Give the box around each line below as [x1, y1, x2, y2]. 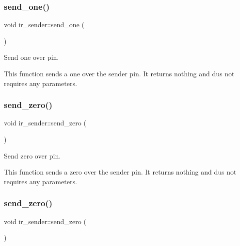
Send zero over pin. [4, 150, 61, 160]
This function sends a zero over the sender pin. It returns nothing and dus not [4, 167, 237, 177]
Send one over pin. [4, 52, 59, 62]
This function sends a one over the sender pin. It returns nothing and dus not [4, 69, 235, 78]
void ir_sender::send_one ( [4, 19, 84, 30]
